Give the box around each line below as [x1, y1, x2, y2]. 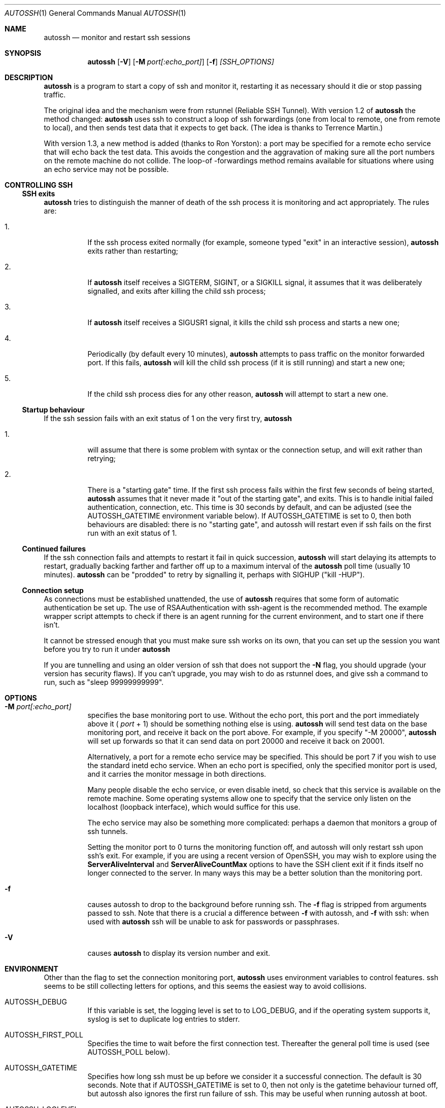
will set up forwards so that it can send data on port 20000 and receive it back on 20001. [87, 737, 385, 745]
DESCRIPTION [5, 73, 53, 82]
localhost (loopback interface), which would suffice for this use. [87, 803, 300, 811]
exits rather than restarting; [87, 247, 178, 255]
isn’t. [44, 620, 60, 629]
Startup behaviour [22, 405, 85, 414]
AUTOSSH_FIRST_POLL [5, 1030, 83, 1039]
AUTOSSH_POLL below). [87, 1048, 170, 1056]
